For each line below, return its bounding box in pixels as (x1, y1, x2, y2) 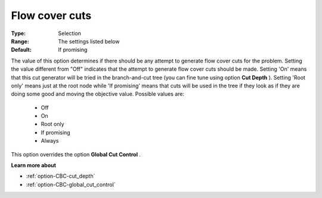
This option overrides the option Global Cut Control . (11, 150, 141, 158)
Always (41, 137, 59, 144)
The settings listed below (58, 37, 120, 45)
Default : (11, 46, 32, 54)
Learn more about (11, 162, 57, 169)
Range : (11, 37, 29, 45)
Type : (11, 30, 26, 37)
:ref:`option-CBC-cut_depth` (26, 172, 95, 180)
